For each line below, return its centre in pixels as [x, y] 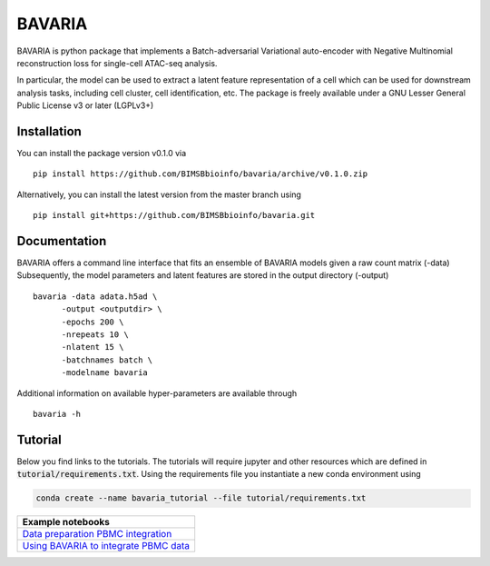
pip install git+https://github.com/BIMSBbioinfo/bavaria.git [174, 215]
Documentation [62, 241]
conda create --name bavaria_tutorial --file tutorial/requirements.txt [201, 498]
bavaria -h [57, 414]
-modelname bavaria [105, 373]
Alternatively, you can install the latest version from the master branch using [159, 194]
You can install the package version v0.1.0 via [102, 154]
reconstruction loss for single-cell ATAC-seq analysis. [117, 63]
